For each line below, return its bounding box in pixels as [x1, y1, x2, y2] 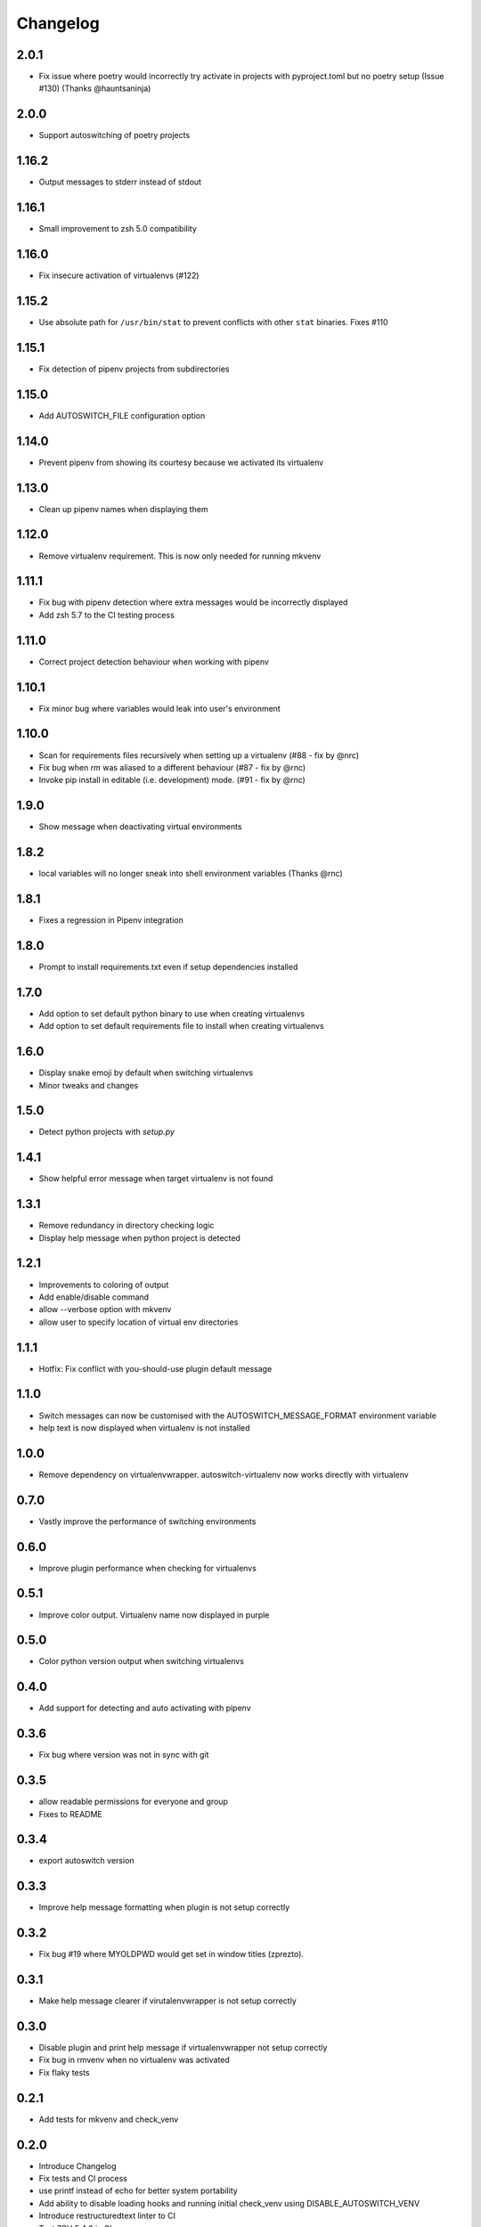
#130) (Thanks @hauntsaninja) [38, 83, 151, 94]
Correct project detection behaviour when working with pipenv [38, 656, 269, 667]
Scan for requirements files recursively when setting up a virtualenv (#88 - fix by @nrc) [38, 749, 360, 761]
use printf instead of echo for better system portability [38, 2185, 238, 2196]
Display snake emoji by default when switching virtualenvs [38, 1067, 254, 1078]
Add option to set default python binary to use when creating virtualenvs [38, 1007, 306, 1019]
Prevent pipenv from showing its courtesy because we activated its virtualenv [38, 457, 324, 468]
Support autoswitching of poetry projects [38, 130, 191, 141]
